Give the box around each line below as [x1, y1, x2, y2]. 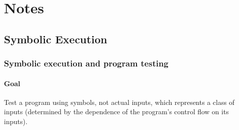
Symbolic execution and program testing [4, 57, 169, 69]
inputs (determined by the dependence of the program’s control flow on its [4, 106, 229, 117]
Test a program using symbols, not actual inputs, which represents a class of [4, 97, 235, 107]
